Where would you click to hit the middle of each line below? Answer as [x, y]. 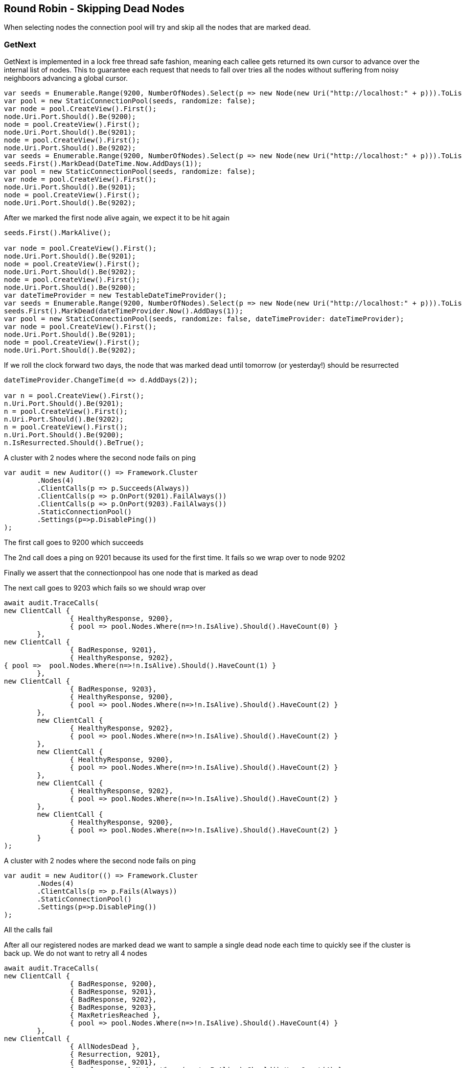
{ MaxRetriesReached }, [115, 1015]
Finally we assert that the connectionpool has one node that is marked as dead [131, 573]
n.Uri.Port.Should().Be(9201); [64, 404]
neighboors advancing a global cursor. [66, 78]
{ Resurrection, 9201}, [115, 1055]
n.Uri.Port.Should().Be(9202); [64, 419]
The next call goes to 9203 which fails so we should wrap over [105, 588]
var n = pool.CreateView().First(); [74, 396]
